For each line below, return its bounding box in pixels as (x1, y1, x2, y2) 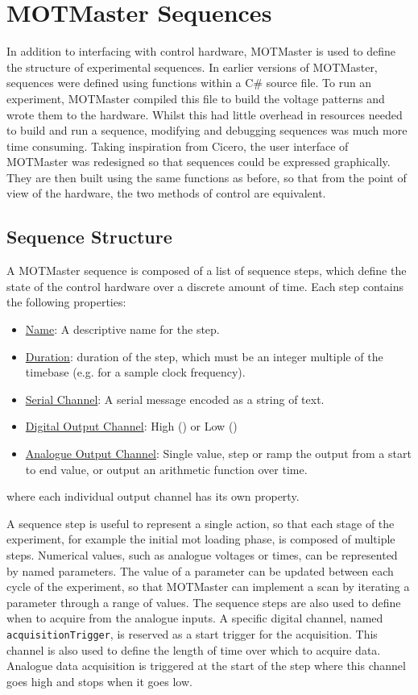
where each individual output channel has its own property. (6, 488, 300, 505)
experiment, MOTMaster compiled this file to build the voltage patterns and (6, 89, 385, 106)
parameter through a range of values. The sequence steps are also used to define (6, 593, 401, 610)
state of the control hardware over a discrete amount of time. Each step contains (6, 277, 404, 294)
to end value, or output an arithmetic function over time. (25, 460, 308, 477)
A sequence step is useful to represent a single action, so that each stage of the (6, 514, 395, 531)
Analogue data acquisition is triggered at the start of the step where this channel (6, 657, 406, 674)
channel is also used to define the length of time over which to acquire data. (6, 641, 381, 658)
